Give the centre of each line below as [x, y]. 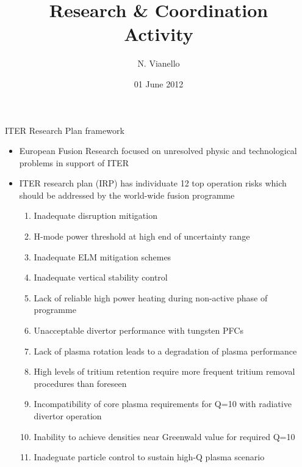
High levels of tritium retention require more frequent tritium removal [164, 371]
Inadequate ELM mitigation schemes [102, 256]
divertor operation [68, 416]
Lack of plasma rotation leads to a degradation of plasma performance [165, 351]
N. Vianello [159, 63]
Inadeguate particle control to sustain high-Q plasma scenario [149, 457]
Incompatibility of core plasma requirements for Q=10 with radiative [163, 404]
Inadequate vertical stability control [101, 277]
